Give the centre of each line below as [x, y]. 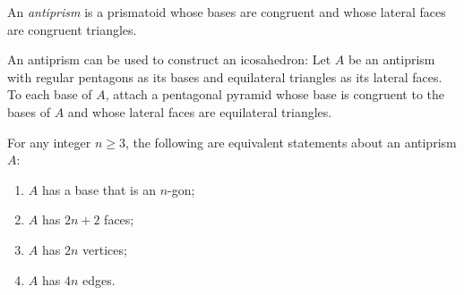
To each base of [50, 94]
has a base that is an [99, 189]
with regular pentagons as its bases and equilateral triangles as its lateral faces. [225, 76]
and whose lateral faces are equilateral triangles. [200, 111]
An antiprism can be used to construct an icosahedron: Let [169, 59]
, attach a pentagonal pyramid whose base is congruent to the [275, 94]
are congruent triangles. [72, 29]
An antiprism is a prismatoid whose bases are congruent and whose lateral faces [227, 12]
